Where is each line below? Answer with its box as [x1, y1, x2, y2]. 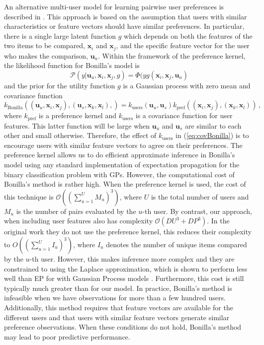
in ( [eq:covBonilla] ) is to [176, 130, 249, 140]
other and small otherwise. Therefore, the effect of [4, 130, 157, 140]
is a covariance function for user [135, 110, 233, 121]
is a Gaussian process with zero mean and [123, 80, 251, 91]
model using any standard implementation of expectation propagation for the [4, 159, 240, 170]
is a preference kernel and [38, 110, 116, 121]
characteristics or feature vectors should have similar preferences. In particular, [4, 21, 245, 31]
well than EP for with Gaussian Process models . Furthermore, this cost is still [4, 273, 244, 283]
